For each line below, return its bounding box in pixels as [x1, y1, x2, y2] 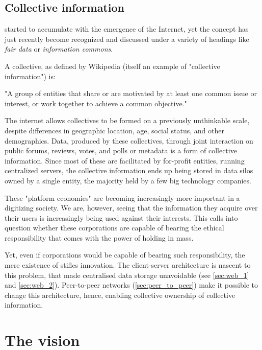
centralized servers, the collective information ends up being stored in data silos [5, 165, 253, 176]
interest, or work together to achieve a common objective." [5, 98, 187, 108]
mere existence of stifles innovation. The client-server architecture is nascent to [5, 260, 251, 270]
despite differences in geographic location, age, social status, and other [5, 125, 224, 135]
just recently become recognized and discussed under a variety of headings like [5, 33, 249, 44]
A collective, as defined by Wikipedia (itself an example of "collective [5, 60, 220, 71]
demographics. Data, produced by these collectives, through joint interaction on [5, 135, 253, 146]
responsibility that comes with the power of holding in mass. [5, 232, 194, 243]
